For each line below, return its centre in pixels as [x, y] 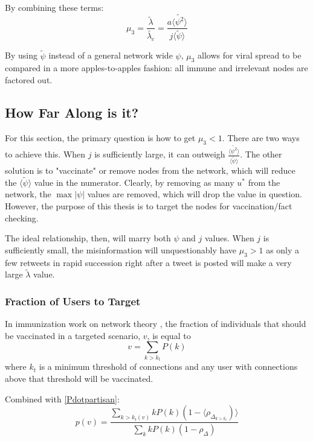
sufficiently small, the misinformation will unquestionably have [121, 249]
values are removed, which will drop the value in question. [195, 194]
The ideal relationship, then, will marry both [88, 238]
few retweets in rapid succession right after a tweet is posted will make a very [148, 262]
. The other [261, 154]
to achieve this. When [45, 154]
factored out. [29, 80]
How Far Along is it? [72, 113]
